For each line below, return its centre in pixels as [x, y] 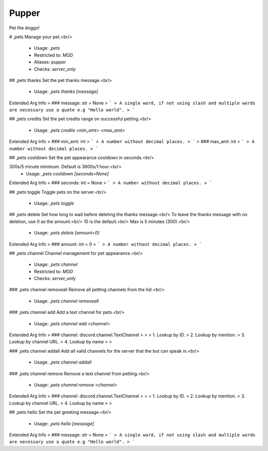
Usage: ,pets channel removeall [67, 301]
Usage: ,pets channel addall [63, 362]
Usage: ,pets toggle [54, 203]
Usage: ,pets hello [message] [64, 423]
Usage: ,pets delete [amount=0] [67, 233]
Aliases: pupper [50, 62]
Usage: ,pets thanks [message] [66, 91]
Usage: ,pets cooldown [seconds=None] [67, 173]
